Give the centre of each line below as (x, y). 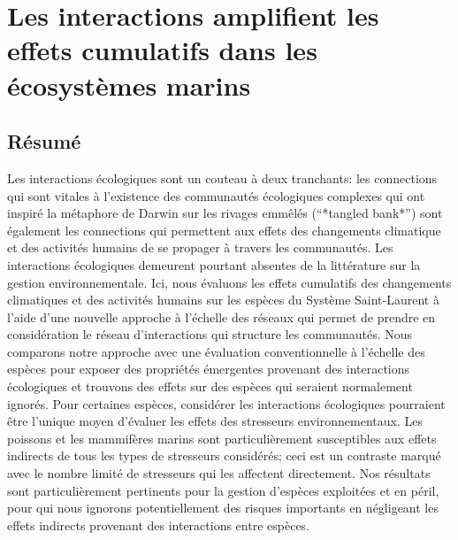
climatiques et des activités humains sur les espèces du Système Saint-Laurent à (223, 300)
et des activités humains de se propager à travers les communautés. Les (200, 247)
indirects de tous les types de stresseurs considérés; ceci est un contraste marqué (224, 455)
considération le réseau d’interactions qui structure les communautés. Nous (210, 334)
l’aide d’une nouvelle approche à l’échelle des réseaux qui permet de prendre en (221, 316)
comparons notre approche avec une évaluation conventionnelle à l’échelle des (216, 351)
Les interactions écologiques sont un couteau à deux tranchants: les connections (222, 177)
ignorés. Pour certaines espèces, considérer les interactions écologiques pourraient (226, 403)
